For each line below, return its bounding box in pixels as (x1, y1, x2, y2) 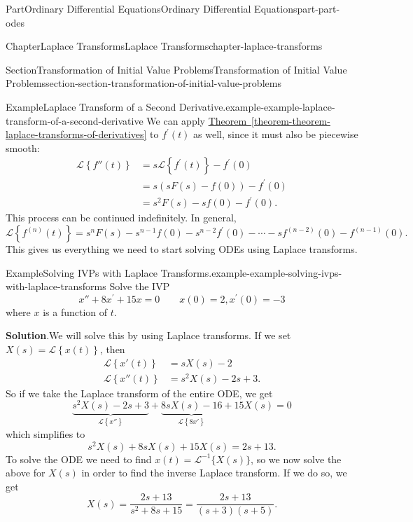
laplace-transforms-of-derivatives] (6, 127, 147, 142)
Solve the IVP (109, 279, 170, 294)
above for (6, 465, 45, 480)
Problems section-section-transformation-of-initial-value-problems (6, 76, 281, 90)
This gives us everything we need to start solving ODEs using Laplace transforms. (6, 242, 358, 256)
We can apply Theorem (146, 113, 247, 128)
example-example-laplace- (225, 99, 335, 114)
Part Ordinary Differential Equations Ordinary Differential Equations (6, 1, 297, 15)
